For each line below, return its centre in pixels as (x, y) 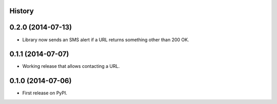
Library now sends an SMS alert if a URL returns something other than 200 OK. (106, 40)
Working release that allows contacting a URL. (71, 66)
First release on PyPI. (45, 93)
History (22, 11)
